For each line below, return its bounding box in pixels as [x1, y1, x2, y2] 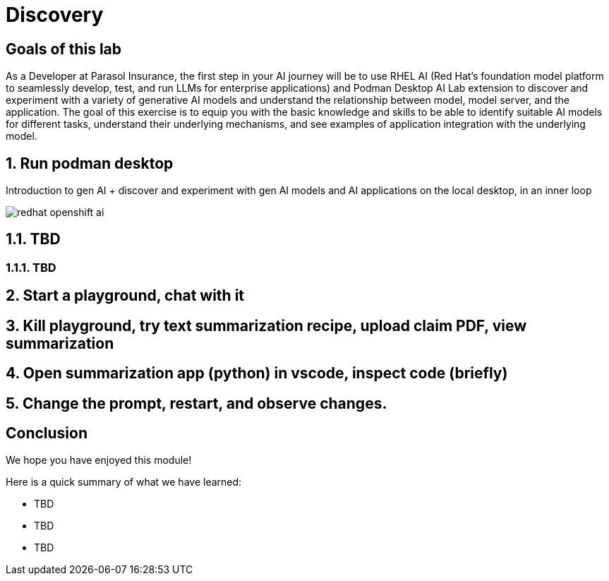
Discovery [6, 3, 104, 27]
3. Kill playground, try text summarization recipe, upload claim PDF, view [6, 316, 527, 335]
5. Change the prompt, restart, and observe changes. [6, 394, 387, 412]
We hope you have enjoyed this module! [6, 454, 192, 467]
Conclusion [6, 424, 88, 442]
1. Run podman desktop [6, 154, 174, 172]
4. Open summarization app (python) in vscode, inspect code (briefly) [6, 364, 508, 383]
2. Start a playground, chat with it [6, 287, 245, 305]
